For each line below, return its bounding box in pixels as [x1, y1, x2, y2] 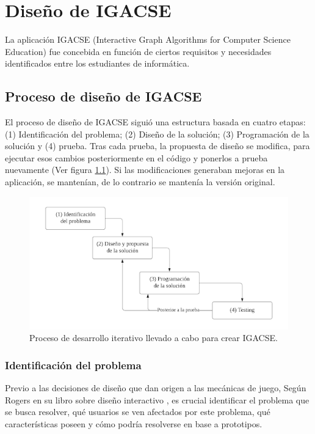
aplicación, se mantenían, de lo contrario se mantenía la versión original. [5, 175, 275, 188]
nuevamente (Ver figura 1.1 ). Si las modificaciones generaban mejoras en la [5, 163, 285, 176]
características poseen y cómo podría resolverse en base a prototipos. [5, 417, 262, 430]
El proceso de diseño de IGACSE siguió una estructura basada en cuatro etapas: [5, 116, 306, 128]
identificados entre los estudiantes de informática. [5, 57, 190, 70]
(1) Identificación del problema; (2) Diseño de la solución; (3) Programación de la [5, 127, 310, 140]
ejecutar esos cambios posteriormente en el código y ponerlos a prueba [5, 151, 268, 164]
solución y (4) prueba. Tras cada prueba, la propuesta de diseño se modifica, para [5, 139, 310, 152]
